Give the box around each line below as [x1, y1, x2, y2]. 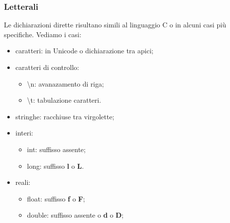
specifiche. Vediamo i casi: [4, 29, 81, 39]
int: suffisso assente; [27, 144, 86, 154]
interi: [15, 128, 34, 138]
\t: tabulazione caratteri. [27, 95, 101, 105]
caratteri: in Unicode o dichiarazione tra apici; [15, 45, 153, 56]
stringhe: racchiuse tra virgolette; [15, 111, 115, 121]
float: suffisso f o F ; [27, 193, 85, 203]
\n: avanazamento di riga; [27, 78, 104, 89]
